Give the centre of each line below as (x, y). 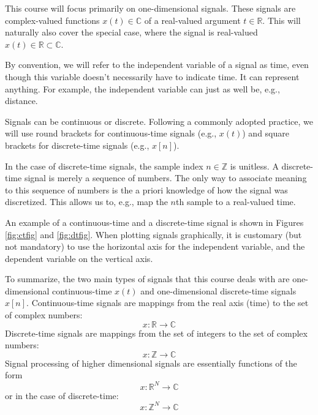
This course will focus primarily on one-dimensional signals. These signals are (150, 8)
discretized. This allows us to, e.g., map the (86, 202)
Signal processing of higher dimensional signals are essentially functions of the (151, 363)
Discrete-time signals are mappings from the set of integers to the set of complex (156, 333)
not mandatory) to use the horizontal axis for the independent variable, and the (155, 246)
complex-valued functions (52, 20)
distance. (21, 101)
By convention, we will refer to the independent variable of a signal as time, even (157, 65)
